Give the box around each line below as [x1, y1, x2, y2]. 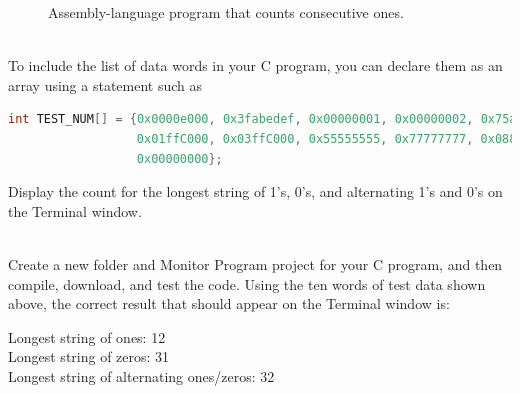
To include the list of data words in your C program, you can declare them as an [8, 55, 503, 76]
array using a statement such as [8, 74, 203, 95]
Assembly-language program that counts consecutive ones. [48, 2, 404, 22]
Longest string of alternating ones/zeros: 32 [8, 365, 275, 386]
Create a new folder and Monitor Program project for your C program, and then [8, 253, 503, 274]
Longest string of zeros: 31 [8, 346, 170, 367]
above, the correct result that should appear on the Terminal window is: [8, 293, 450, 314]
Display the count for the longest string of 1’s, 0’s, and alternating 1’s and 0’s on [8, 181, 503, 202]
